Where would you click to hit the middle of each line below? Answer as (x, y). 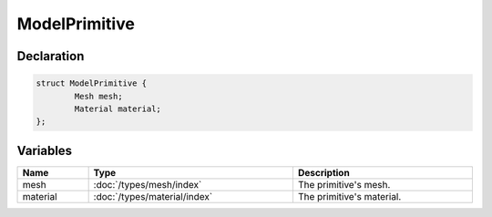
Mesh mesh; (98, 96)
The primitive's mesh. (344, 184)
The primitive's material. (349, 196)
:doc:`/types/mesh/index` (148, 184)
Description (323, 172)
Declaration (51, 56)
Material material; (118, 108)
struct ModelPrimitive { (92, 83)
